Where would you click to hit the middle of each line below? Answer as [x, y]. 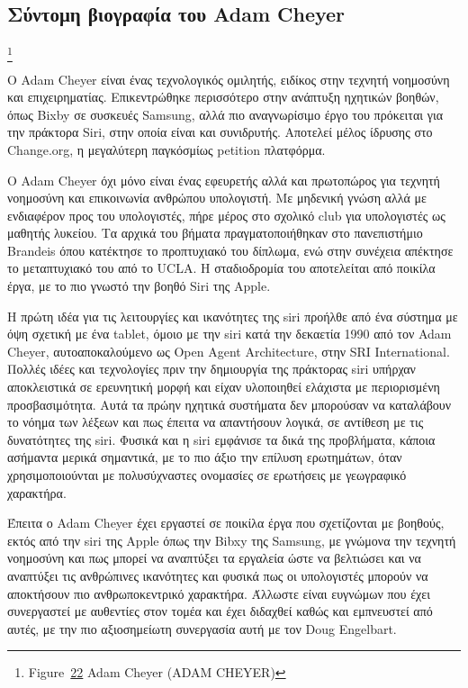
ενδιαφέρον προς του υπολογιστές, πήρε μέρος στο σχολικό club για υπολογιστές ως [226, 215]
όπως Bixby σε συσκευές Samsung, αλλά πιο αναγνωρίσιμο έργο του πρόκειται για [225, 114]
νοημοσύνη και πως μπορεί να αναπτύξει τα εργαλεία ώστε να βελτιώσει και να [214, 558]
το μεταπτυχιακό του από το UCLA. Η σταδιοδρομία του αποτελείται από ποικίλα [221, 268]
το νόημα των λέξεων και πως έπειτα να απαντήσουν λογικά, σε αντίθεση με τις [216, 422]
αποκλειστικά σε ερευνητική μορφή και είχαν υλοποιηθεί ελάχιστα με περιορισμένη [224, 387]
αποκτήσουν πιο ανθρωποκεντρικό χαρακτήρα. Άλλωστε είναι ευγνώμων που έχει [219, 593]
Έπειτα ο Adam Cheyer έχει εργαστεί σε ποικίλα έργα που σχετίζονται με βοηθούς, [226, 523]
